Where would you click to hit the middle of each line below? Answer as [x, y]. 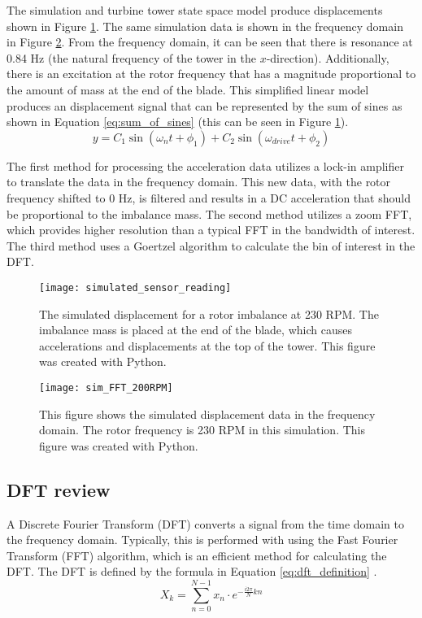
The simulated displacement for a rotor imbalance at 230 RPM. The [209, 313]
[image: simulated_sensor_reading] [135, 287]
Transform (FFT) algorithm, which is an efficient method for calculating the [197, 555]
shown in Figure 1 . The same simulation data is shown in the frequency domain [205, 26]
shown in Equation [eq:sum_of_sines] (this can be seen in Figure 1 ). [178, 122]
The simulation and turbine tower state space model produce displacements [195, 10]
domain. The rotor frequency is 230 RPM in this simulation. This [202, 430]
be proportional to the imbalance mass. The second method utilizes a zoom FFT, [209, 213]
